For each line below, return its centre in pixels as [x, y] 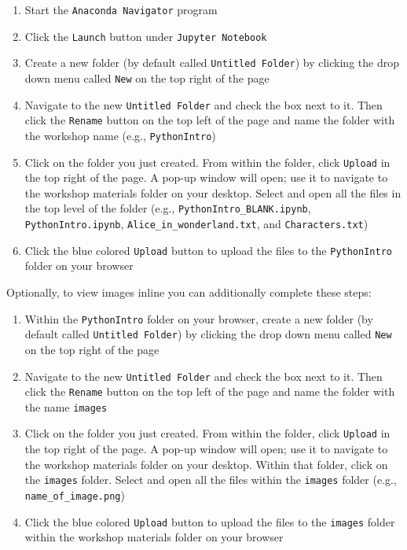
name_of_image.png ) [75, 495]
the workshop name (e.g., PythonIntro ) [120, 135]
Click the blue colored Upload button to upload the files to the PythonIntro [208, 250]
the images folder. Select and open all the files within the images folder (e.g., [211, 480]
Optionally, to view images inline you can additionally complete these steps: [189, 292]
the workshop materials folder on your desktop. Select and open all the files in [213, 192]
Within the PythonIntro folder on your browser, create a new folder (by [199, 318]
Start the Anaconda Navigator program [121, 9]
